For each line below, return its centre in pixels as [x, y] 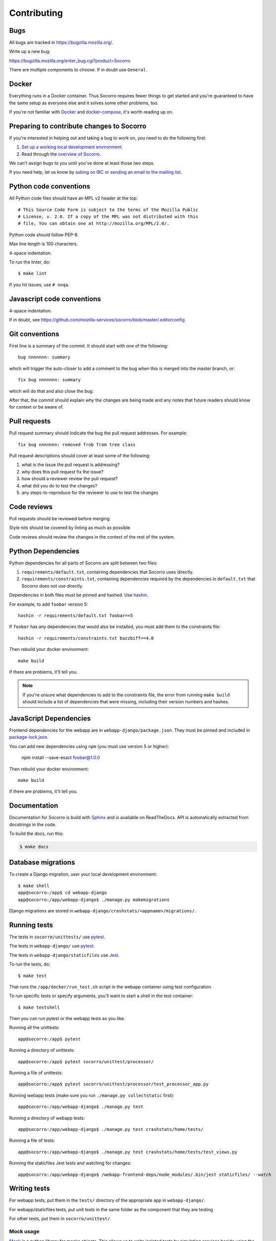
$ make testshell [39, 1007]
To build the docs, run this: [36, 833]
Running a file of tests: [32, 1140]
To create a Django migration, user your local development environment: [83, 874]
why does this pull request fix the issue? [62, 472]
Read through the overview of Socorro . [61, 154]
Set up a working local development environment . [72, 147]
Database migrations [42, 862]
